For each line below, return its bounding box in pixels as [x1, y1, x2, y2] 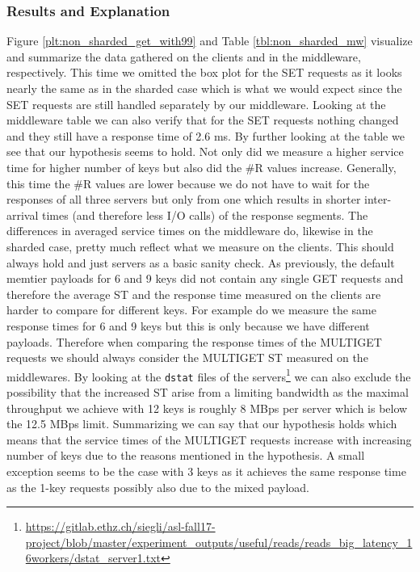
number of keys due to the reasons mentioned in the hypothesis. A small [6, 447, 365, 464]
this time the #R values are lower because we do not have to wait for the [6, 175, 370, 191]
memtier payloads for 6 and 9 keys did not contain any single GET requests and [6, 270, 404, 287]
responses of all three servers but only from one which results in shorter [6, 191, 361, 208]
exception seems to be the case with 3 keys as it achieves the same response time [6, 462, 406, 479]
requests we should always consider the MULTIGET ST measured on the [6, 349, 368, 366]
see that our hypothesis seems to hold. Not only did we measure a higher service [6, 143, 404, 160]
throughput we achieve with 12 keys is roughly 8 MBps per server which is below [6, 399, 408, 416]
